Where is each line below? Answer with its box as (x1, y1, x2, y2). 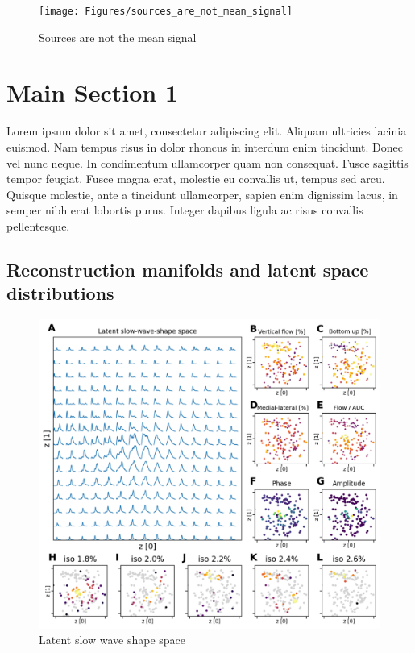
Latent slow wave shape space (39, 631, 185, 648)
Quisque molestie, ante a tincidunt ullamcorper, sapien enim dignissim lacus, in (6, 185, 398, 202)
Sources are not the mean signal (39, 28, 197, 45)
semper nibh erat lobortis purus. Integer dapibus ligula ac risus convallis (6, 202, 363, 218)
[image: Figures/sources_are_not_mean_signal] (39, 6, 293, 17)
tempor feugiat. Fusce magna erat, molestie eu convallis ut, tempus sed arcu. (6, 170, 385, 187)
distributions (6, 281, 114, 306)
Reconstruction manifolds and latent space (6, 256, 369, 281)
